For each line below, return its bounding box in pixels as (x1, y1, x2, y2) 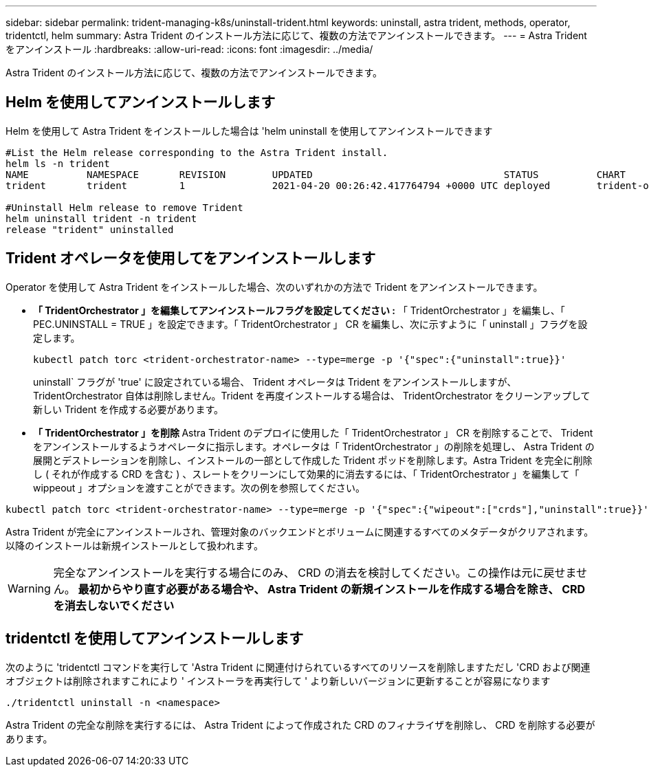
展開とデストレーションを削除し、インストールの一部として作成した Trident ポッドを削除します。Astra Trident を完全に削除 (33, 454, 593, 466)
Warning (8, 581, 51, 595)
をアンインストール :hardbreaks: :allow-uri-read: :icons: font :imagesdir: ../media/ (5, 43, 373, 55)
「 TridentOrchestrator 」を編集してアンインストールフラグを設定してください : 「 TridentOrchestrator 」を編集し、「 (33, 304, 565, 316)
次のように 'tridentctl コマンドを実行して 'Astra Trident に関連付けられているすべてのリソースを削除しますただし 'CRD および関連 (5, 661, 591, 673)
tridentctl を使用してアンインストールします (5, 630, 304, 648)
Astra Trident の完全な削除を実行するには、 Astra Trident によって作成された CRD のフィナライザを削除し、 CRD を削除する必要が (5, 718, 595, 731)
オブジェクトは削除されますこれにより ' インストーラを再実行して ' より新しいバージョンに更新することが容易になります (5, 674, 551, 687)
